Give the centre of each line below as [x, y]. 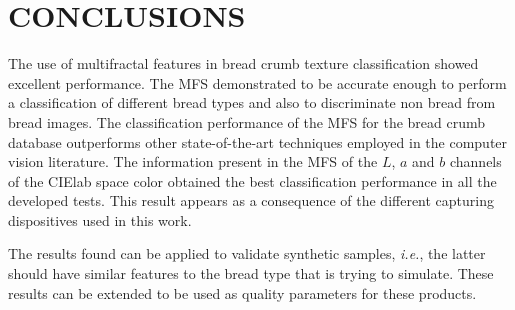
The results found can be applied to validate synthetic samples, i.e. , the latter [247, 253]
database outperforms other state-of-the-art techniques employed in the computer [258, 141]
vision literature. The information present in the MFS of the [193, 161]
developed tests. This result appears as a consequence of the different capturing [251, 200]
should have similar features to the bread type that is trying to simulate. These [251, 273]
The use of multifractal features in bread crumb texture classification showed [243, 63]
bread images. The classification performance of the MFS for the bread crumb [247, 121]
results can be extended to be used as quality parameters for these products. [242, 292]
